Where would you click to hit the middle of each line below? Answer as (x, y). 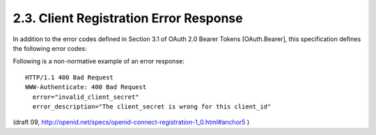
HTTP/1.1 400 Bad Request (70, 77)
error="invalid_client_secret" (86, 97)
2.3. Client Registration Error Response (128, 18)
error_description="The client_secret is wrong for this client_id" (152, 106)
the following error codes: (50, 48)
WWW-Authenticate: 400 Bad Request (86, 87)
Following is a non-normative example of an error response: (99, 61)
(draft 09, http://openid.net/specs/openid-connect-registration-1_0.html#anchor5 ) (131, 122)
